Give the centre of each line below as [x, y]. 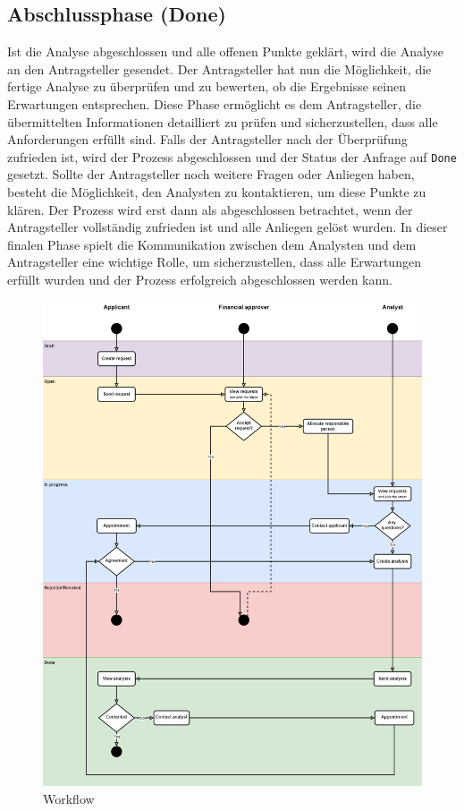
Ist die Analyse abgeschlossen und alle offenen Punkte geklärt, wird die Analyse [225, 51]
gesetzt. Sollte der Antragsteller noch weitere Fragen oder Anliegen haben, [211, 174]
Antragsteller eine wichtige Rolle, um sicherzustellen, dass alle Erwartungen [214, 262]
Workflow [69, 798]
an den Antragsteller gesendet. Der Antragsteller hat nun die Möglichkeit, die [219, 68]
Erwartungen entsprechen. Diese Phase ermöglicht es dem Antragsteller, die [215, 103]
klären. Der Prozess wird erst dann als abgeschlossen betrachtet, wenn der [210, 209]
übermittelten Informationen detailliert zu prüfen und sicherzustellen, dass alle [223, 121]
